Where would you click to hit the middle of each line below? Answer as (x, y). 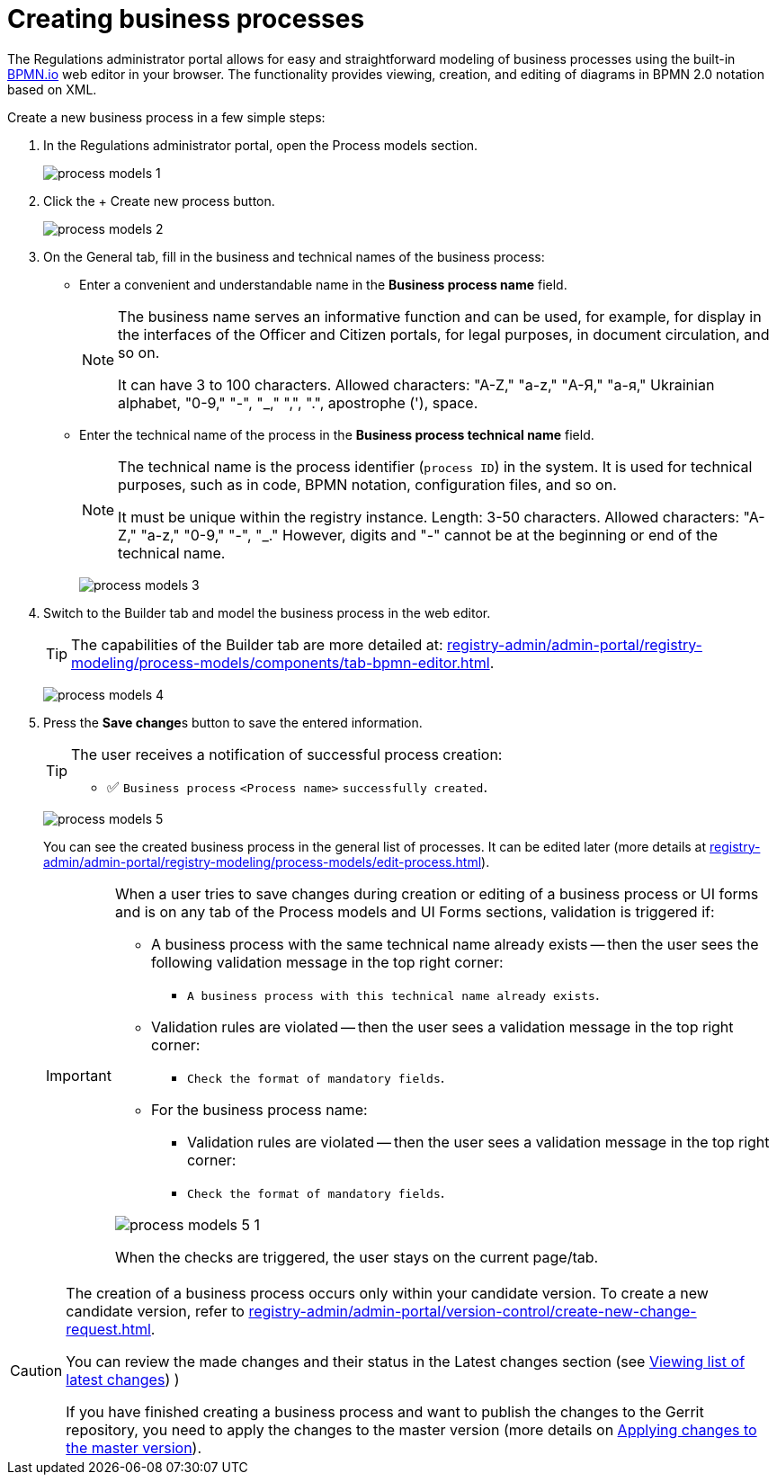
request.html (108, 1329)
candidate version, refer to (155, 1311)
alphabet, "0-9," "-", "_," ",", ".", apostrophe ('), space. (298, 402)
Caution (36, 1370)
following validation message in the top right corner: (327, 962)
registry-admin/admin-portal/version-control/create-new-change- (473, 1311)
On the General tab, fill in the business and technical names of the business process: (294, 256)
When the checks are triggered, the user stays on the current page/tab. (357, 1257)
